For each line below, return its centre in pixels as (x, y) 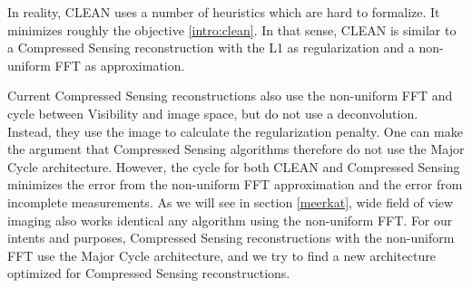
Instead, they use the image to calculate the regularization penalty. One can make (235, 131)
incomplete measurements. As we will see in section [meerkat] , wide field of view (231, 202)
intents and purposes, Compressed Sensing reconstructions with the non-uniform (231, 238)
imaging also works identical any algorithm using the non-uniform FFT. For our (230, 220)
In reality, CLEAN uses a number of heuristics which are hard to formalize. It (224, 12)
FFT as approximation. (120, 65)
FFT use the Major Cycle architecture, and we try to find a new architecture (222, 255)
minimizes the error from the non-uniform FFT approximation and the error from (235, 184)
